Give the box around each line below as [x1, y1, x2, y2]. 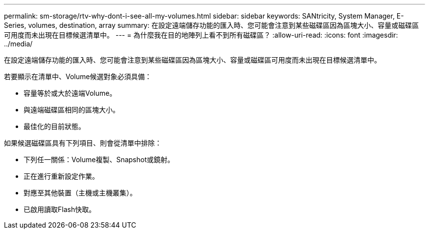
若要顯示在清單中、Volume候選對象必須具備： [4, 72, 152, 81]
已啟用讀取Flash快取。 [24, 205, 96, 213]
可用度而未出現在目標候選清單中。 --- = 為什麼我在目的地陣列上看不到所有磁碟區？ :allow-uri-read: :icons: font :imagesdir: [4, 31, 398, 39]
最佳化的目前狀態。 [24, 122, 85, 130]
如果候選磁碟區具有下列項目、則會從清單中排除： [4, 139, 162, 147]
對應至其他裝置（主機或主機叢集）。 [24, 189, 137, 197]
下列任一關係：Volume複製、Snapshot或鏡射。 [24, 155, 174, 164]
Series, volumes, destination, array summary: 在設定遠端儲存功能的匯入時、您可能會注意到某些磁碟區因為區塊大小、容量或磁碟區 [4, 21, 419, 29]
